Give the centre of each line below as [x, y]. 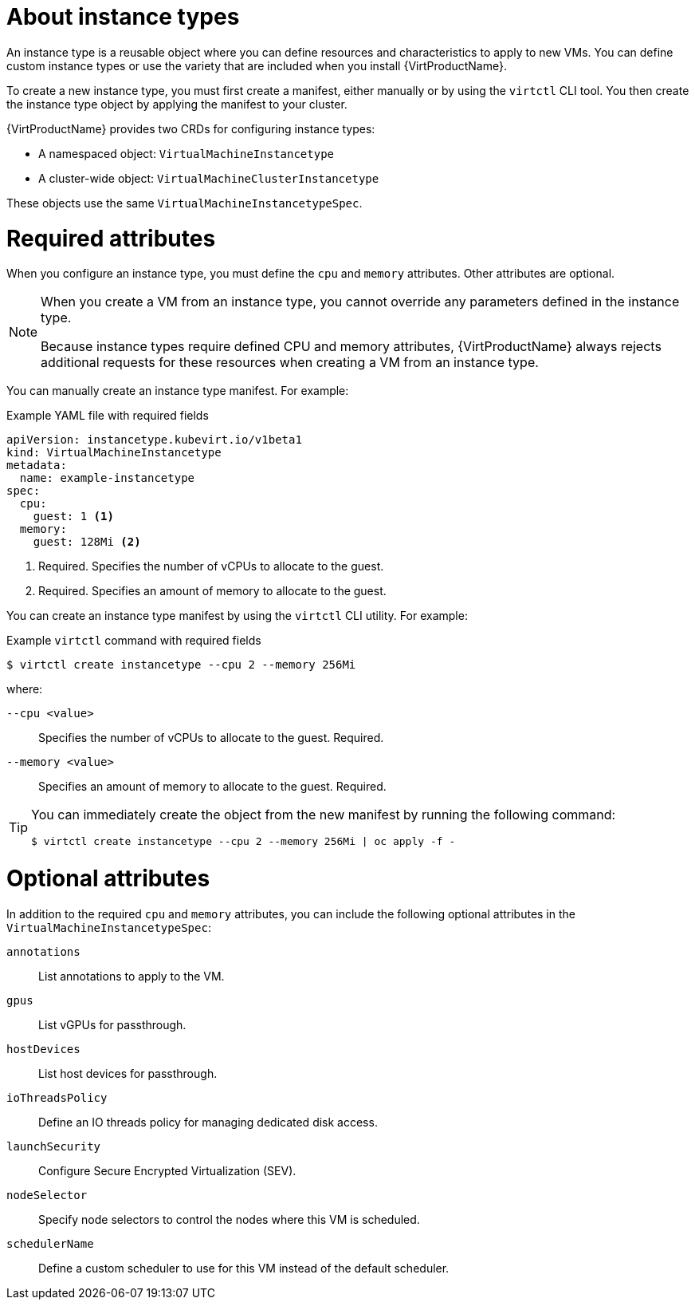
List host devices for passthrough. [128, 1073]
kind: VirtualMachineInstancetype [114, 453]
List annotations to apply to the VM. [132, 976]
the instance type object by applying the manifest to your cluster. [177, 104]
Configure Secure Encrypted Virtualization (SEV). [167, 1170]
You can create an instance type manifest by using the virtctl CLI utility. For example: [237, 616]
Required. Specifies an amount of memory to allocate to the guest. [212, 591]
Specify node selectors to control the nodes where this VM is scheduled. [229, 1219]
